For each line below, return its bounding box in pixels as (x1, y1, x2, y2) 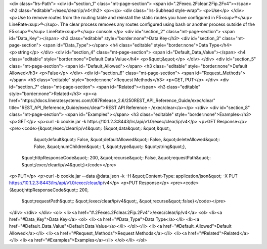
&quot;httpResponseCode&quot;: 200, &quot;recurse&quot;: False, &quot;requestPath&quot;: (21, 155, 211, 161)
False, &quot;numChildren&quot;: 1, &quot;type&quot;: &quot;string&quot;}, (34, 144, 186, 149)
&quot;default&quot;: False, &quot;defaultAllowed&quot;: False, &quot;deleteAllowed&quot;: (34, 137, 220, 143)
